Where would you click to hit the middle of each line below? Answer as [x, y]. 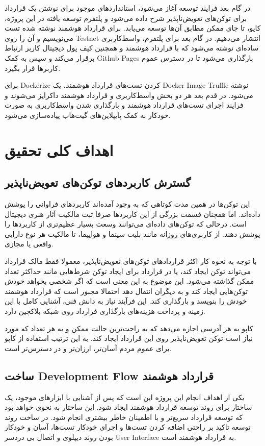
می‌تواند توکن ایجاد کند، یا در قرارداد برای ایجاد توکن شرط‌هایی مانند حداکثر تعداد [128, 271]
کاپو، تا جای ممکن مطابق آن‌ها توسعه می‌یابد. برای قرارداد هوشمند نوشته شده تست [133, 28]
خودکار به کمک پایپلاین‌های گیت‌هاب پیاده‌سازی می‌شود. [88, 115]
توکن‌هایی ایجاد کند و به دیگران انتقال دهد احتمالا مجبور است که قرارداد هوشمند [126, 291]
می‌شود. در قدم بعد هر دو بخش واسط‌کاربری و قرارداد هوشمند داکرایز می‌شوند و [129, 95]
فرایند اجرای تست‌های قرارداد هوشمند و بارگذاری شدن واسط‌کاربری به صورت [124, 105]
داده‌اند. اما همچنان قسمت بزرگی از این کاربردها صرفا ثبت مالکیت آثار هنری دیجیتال [132, 214]
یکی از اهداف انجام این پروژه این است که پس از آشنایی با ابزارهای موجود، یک [125, 397]
